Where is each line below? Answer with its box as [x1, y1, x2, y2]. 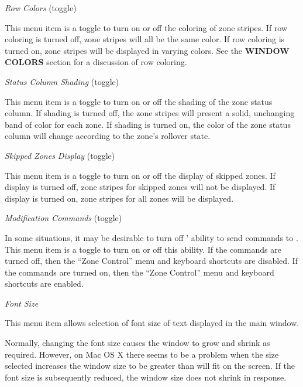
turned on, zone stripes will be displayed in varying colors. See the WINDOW [5, 44, 290, 56]
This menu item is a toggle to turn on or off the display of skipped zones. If [5, 169, 276, 181]
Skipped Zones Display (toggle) [5, 149, 115, 161]
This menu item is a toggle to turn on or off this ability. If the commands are [5, 243, 281, 255]
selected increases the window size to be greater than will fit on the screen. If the [5, 359, 295, 372]
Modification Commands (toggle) [5, 212, 122, 224]
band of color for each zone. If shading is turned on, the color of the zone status [5, 118, 291, 130]
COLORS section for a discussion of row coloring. [5, 56, 187, 68]
